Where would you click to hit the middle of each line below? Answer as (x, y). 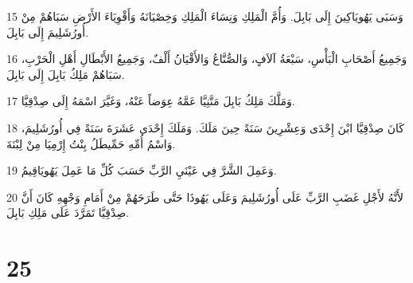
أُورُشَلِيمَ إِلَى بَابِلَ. (48, 31)
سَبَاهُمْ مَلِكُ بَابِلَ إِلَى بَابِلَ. (66, 74)
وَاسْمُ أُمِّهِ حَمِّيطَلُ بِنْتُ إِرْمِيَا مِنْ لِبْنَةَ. (91, 143)
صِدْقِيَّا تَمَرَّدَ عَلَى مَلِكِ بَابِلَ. (68, 212)
